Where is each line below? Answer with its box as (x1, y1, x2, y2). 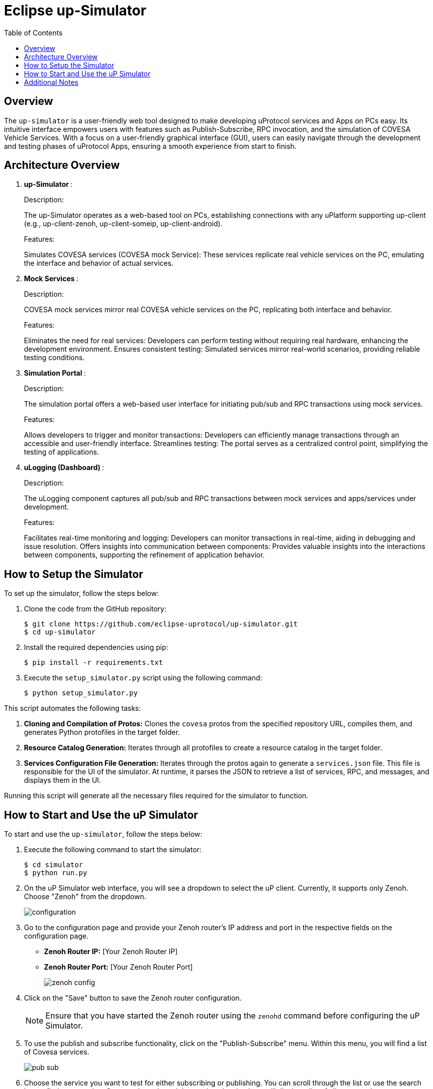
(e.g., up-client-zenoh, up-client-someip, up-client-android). (24, 219, 223, 228)
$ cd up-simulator (24, 628, 96, 636)
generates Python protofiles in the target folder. (24, 728, 180, 737)
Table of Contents (4, 28, 63, 37)
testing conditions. (24, 353, 85, 362)
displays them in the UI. (24, 776, 101, 785)
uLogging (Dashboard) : (24, 463, 104, 472)
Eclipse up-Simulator (4, 2, 146, 19)
